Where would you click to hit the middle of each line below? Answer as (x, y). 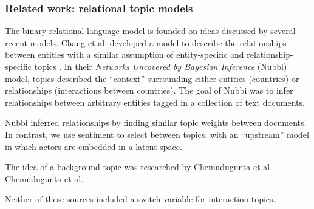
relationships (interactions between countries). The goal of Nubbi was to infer (149, 90)
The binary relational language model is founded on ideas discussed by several (150, 31)
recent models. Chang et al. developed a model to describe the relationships (146, 42)
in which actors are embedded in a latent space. (94, 146)
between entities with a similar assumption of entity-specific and (125, 54)
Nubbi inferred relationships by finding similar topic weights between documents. (156, 122)
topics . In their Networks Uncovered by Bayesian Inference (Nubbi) (161, 66)
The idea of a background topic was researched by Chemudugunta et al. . (141, 167)
